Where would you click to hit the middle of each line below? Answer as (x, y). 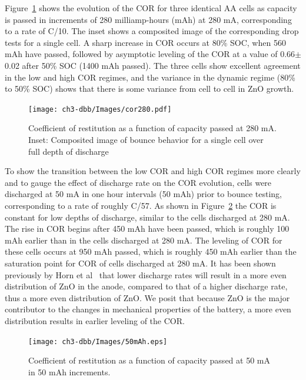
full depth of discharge (69, 151)
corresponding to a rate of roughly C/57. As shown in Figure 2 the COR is (141, 205)
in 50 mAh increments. (69, 371)
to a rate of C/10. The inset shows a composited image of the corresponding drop (152, 31)
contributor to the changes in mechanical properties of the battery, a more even (148, 309)
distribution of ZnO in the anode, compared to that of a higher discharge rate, (146, 286)
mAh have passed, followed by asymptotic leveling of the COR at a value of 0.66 (150, 54)
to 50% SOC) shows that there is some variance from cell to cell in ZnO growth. (149, 89)
